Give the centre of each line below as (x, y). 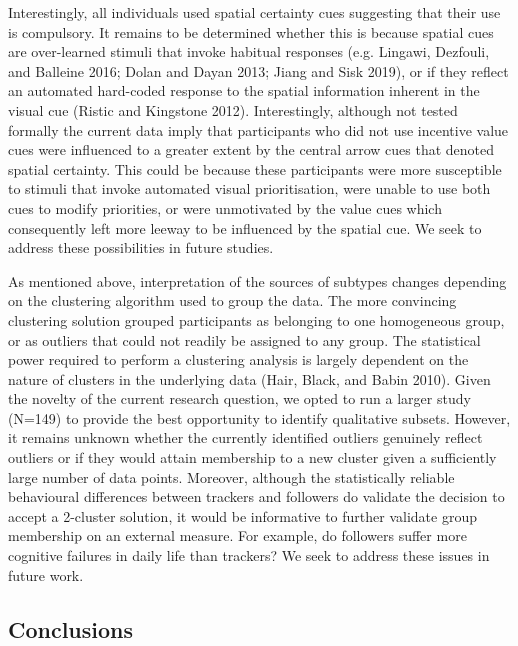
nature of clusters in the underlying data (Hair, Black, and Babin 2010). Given (249, 378)
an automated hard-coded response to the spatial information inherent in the (244, 90)
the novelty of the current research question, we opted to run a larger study (239, 398)
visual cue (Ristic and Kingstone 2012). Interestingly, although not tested (233, 109)
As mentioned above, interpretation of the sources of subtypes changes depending (257, 280)
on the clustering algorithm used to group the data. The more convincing (232, 300)
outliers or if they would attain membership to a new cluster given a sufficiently (252, 457)
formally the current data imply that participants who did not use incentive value (258, 129)
